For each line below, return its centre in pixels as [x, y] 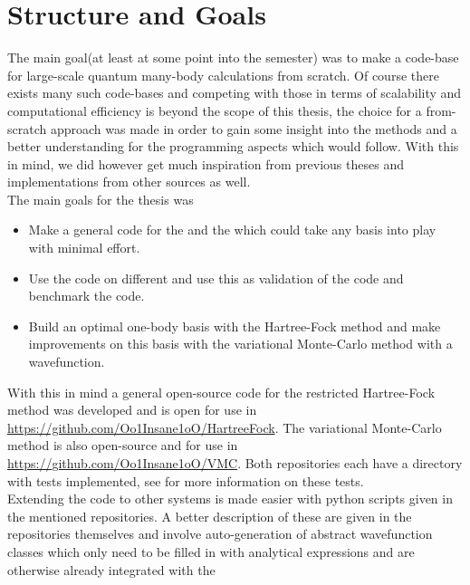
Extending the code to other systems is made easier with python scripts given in [230, 499]
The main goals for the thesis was [101, 199]
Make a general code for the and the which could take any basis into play [232, 230]
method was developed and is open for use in [132, 410]
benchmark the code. [86, 296]
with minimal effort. [84, 248]
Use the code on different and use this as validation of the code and [216, 278]
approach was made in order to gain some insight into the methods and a [254, 128]
